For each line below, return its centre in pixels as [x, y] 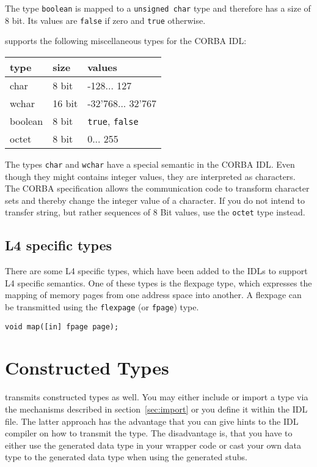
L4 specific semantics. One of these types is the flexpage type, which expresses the [158, 282]
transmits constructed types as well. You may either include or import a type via [157, 397]
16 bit [65, 103]
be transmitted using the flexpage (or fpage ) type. [102, 306]
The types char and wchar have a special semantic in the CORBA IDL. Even [150, 164]
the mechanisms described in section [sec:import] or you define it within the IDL [156, 409]
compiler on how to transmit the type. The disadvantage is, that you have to [149, 433]
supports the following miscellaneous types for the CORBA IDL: [126, 41]
